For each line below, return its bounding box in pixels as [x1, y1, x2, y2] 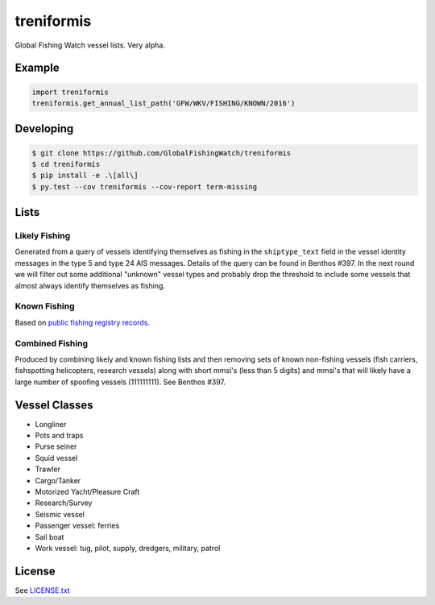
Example [14, 61, 60, 75]
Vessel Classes [14, 398, 93, 412]
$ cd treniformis [31, 160, 101, 168]
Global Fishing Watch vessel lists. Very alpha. [14, 40, 165, 50]
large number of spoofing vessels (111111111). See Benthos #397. [14, 377, 226, 387]
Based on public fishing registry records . [14, 317, 151, 327]
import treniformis [31, 87, 109, 97]
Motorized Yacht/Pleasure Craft [35, 487, 140, 496]
